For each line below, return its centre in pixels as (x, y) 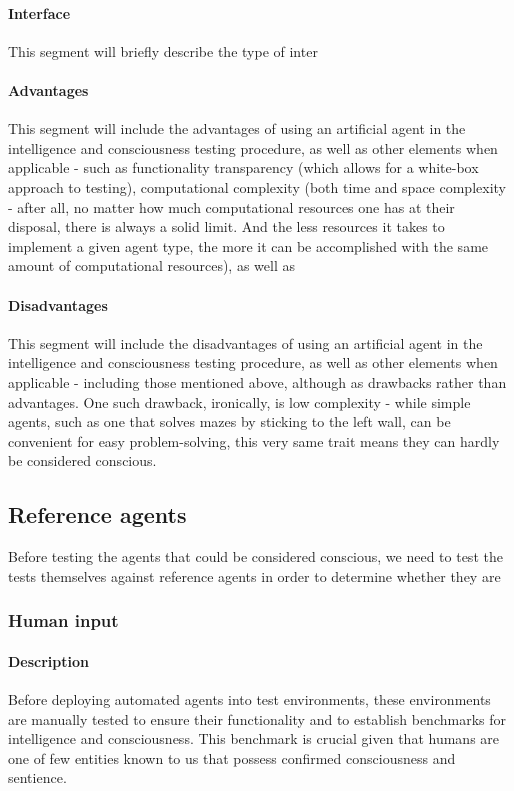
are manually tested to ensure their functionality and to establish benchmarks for (257, 718)
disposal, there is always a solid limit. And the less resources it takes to (226, 226)
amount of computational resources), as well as (151, 265)
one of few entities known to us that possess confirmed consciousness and (232, 757)
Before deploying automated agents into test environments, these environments (249, 698)
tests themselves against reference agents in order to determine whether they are (254, 575)
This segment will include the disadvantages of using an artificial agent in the (245, 342)
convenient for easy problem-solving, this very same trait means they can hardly (254, 440)
